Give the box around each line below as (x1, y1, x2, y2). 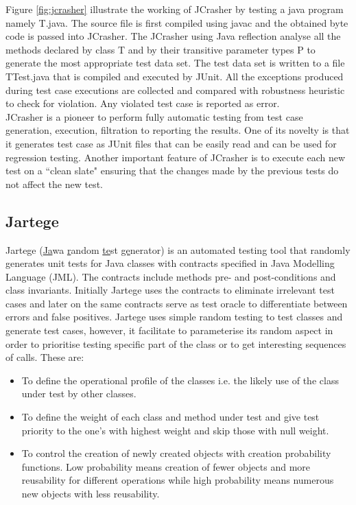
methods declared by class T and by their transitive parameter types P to (5, 42, 316, 56)
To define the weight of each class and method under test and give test (21, 410, 320, 424)
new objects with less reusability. (21, 486, 160, 501)
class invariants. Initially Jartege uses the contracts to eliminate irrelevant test (5, 283, 335, 297)
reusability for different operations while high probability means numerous (21, 473, 334, 487)
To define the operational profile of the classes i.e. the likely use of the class (21, 373, 339, 387)
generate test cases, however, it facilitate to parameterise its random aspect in (5, 323, 333, 338)
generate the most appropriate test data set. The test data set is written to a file (5, 56, 345, 70)
